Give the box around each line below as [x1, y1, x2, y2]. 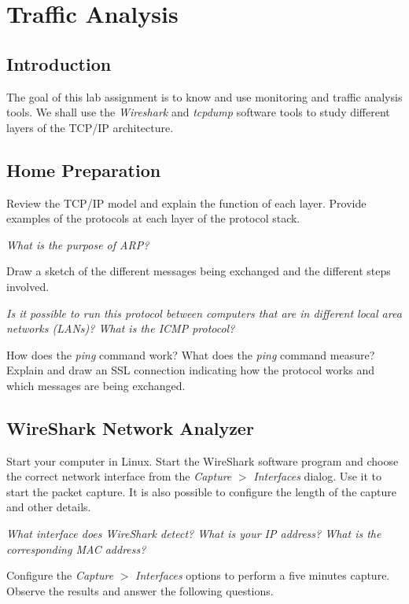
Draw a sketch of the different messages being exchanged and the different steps [6, 263, 391, 279]
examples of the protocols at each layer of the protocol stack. [6, 210, 300, 226]
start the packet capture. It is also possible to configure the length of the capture [6, 483, 396, 499]
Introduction [6, 51, 112, 75]
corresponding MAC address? [6, 540, 146, 557]
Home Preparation [6, 157, 161, 182]
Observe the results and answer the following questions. [6, 582, 274, 598]
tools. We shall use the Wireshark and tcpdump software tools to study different [6, 104, 390, 120]
